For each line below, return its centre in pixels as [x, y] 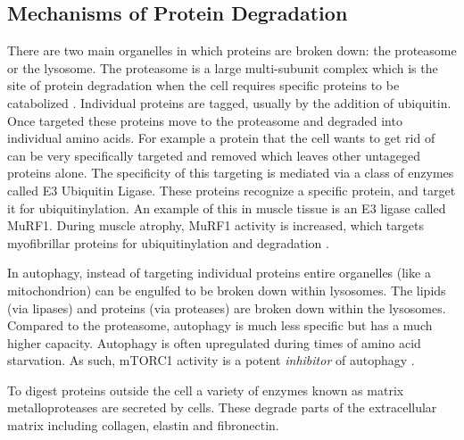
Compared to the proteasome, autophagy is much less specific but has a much [220, 325]
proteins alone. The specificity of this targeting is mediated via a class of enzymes [231, 173]
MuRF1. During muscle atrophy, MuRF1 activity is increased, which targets [215, 225]
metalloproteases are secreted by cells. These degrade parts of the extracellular [222, 407]
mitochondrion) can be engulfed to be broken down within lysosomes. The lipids [227, 290]
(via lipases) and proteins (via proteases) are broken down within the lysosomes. [227, 307]
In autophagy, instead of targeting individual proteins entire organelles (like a [219, 273]
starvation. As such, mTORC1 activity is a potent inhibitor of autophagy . [211, 360]
